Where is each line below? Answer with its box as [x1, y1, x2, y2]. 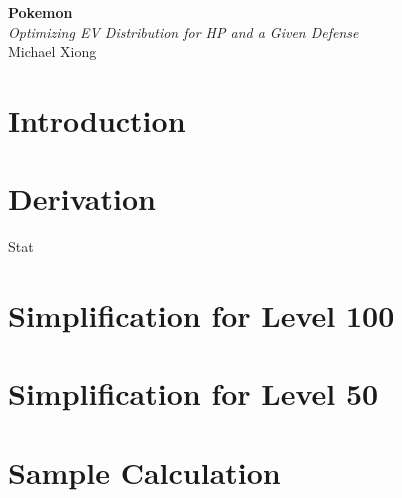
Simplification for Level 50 [8, 373, 379, 414]
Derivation [8, 178, 156, 219]
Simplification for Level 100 [8, 295, 395, 336]
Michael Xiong [8, 41, 97, 62]
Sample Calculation [8, 451, 281, 492]
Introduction [8, 99, 186, 140]
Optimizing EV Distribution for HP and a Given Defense [8, 21, 359, 42]
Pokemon [8, 2, 73, 22]
